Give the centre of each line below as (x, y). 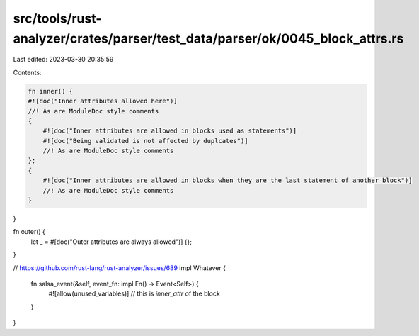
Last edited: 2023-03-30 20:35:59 (63, 60)
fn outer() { (29, 232)
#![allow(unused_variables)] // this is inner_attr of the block (134, 293)
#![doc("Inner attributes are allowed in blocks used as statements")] (170, 131)
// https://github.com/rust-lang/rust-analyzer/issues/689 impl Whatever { (120, 268)
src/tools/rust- (57, 18)
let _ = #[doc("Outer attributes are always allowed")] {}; (111, 242)
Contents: (27, 72)
